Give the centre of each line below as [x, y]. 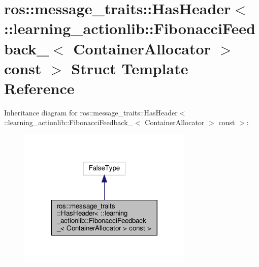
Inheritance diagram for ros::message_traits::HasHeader [91, 112]
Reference [39, 88]
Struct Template [130, 68]
